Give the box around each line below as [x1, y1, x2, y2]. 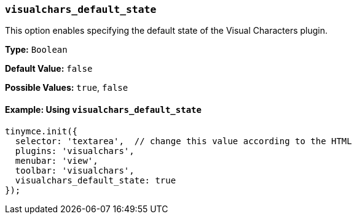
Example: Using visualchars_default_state [5, 104, 202, 115]
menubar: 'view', [15, 155, 98, 166]
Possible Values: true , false [5, 82, 128, 93]
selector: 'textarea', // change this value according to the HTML [15, 136, 352, 146]
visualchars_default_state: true [15, 175, 176, 185]
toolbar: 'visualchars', [15, 165, 135, 175]
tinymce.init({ [5, 126, 78, 136]
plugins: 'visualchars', [15, 145, 135, 156]
